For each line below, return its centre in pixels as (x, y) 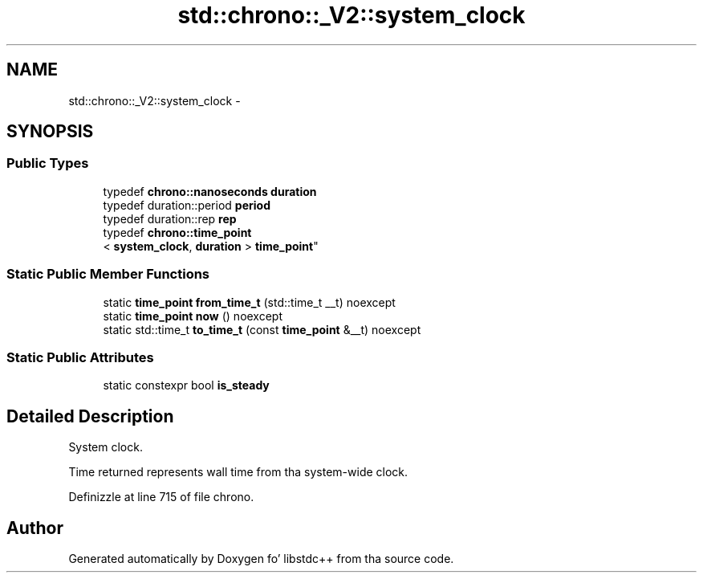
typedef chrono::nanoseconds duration (210, 191)
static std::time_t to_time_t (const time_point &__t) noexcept (262, 329)
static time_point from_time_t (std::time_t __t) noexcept (249, 302)
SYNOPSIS (50, 132)
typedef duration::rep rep (170, 218)
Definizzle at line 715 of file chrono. (161, 497)
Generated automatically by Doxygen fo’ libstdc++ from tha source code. (261, 559)
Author (35, 528)
